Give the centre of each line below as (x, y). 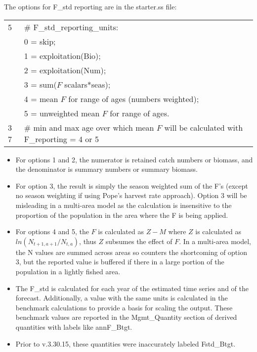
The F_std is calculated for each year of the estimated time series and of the (132, 288)
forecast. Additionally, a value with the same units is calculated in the (122, 298)
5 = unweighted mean (62, 113)
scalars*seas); (87, 84)
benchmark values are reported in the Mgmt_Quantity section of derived (126, 317)
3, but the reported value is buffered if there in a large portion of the (120, 262)
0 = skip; (40, 41)
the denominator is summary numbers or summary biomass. (107, 169)
